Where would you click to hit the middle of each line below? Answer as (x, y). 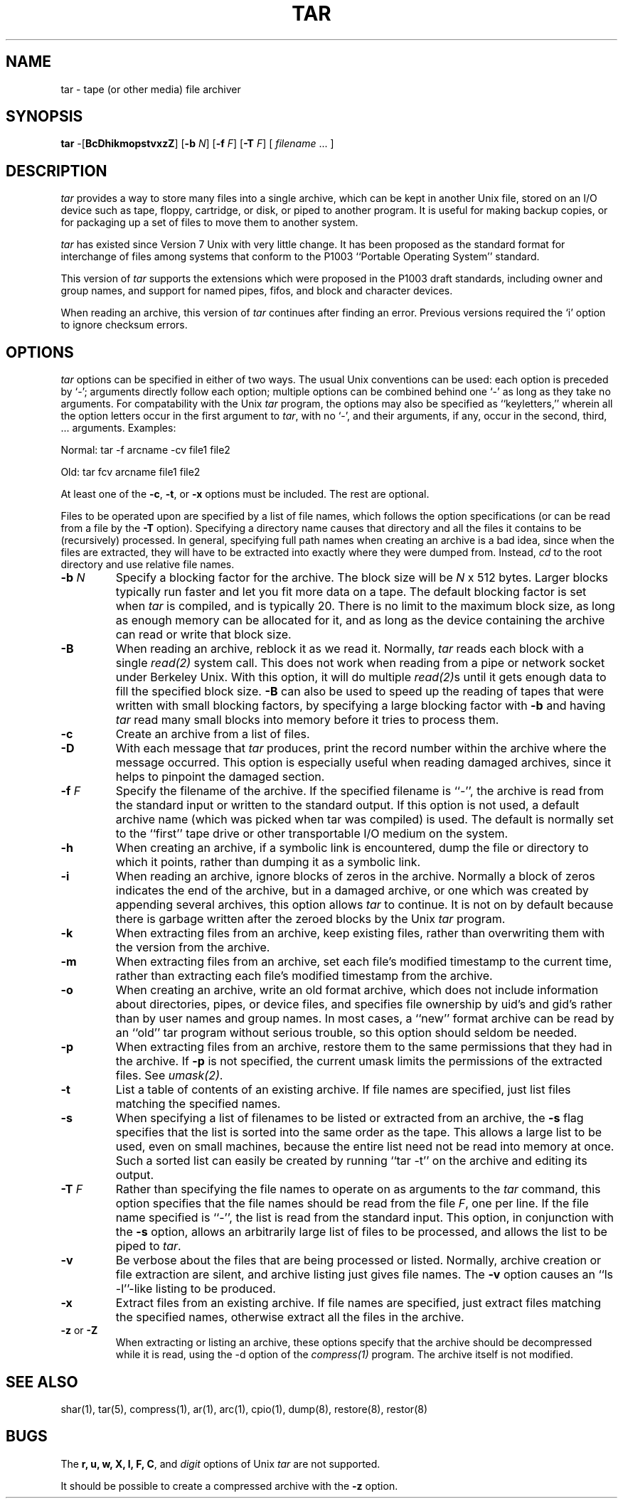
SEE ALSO (42, 1382)
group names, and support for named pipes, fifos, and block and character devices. (257, 291)
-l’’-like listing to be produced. (196, 1289)
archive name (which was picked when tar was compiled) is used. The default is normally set (364, 820)
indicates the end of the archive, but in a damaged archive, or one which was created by (352, 891)
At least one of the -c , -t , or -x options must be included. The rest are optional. (245, 494)
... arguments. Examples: (118, 428)
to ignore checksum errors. (124, 325)
